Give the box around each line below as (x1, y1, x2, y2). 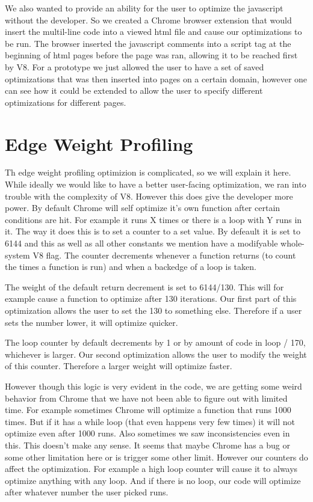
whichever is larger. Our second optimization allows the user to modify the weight (5, 347, 307, 360)
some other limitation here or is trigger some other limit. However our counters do (5, 450, 308, 463)
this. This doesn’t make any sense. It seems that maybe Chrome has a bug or (5, 438, 290, 451)
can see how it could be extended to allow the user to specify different (5, 84, 263, 97)
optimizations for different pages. (5, 96, 126, 108)
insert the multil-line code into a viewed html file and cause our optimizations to (5, 25, 302, 38)
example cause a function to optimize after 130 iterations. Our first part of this (5, 292, 297, 305)
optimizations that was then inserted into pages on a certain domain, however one (5, 72, 308, 85)
